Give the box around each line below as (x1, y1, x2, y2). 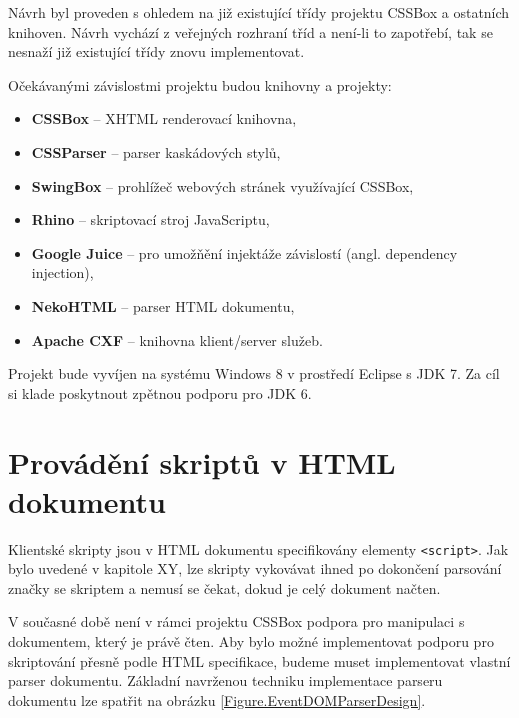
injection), (31, 262, 94, 283)
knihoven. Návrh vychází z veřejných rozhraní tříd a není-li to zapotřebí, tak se (8, 21, 493, 42)
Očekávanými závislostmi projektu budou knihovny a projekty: (8, 74, 392, 95)
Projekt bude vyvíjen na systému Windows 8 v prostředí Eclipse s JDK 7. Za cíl (8, 363, 500, 384)
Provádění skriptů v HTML (8, 441, 396, 482)
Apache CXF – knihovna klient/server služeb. (31, 329, 323, 350)
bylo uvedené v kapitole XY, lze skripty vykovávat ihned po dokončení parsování (8, 558, 502, 579)
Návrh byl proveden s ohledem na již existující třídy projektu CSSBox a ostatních (8, 2, 510, 22)
